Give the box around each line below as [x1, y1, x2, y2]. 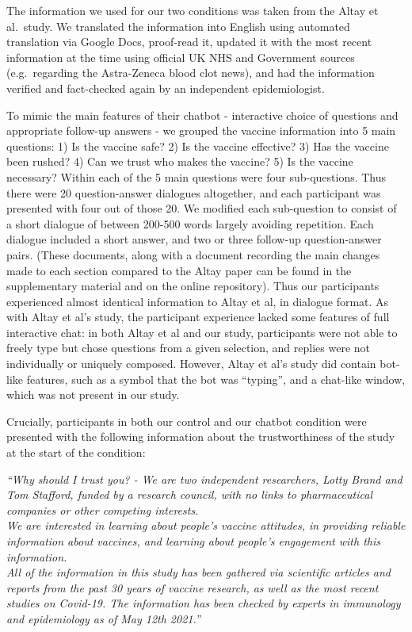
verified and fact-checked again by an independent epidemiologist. [6, 79, 325, 96]
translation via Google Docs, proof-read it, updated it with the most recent [6, 33, 372, 50]
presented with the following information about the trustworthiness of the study [6, 428, 395, 445]
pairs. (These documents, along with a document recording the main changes [6, 246, 380, 262]
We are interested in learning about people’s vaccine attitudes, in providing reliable [6, 517, 406, 534]
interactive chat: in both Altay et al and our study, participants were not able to [6, 324, 398, 340]
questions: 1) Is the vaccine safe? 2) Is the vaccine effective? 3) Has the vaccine [6, 137, 389, 154]
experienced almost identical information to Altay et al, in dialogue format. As [6, 293, 389, 309]
